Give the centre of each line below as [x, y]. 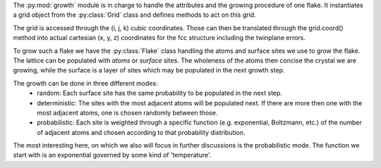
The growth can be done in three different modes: [85, 83]
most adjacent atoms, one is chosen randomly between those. [127, 112]
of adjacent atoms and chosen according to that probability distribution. [141, 132]
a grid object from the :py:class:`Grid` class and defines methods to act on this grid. [135, 15]
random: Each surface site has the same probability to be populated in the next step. [159, 93]
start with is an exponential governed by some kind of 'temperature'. [112, 155]
